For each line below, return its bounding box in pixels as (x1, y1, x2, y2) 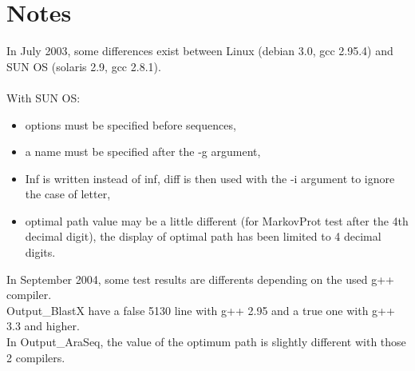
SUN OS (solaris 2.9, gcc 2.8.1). (6, 58, 161, 74)
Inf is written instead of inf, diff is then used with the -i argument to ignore (25, 170, 395, 186)
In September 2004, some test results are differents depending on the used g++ (6, 270, 394, 287)
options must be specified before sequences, (25, 116, 236, 133)
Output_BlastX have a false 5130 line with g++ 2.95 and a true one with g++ (6, 301, 395, 318)
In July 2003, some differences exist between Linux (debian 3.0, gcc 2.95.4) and (6, 42, 393, 59)
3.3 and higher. (6, 317, 80, 334)
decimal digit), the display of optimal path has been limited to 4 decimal (25, 228, 381, 245)
